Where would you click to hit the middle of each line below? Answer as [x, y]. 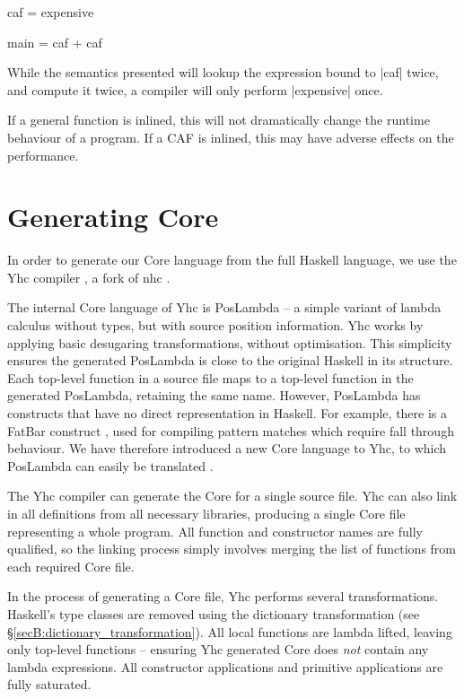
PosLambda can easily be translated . [110, 465]
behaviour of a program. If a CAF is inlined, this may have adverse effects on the [231, 137]
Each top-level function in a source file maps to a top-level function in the [210, 377]
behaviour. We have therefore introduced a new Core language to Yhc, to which [227, 448]
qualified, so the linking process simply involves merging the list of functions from [232, 549]
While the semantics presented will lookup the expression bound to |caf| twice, [223, 72]
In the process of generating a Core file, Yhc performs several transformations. [223, 596]
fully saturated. [49, 684]
